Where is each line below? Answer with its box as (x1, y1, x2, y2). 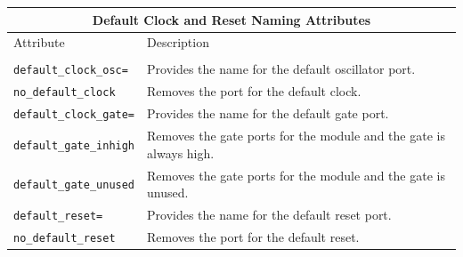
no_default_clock (13, 86, 116, 100)
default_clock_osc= (13, 64, 128, 77)
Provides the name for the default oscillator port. (147, 60, 416, 78)
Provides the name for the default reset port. (147, 205, 392, 224)
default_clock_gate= (13, 108, 135, 122)
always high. (147, 143, 215, 162)
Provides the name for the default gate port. (147, 104, 389, 123)
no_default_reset (13, 231, 116, 245)
